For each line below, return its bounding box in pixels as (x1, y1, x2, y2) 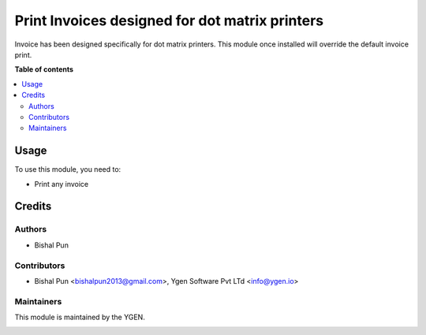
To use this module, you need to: (14, 165, 121, 174)
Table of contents (14, 65, 74, 74)
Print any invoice (34, 179, 89, 188)
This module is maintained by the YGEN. (14, 312, 145, 322)
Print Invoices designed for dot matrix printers (14, 12, 324, 29)
